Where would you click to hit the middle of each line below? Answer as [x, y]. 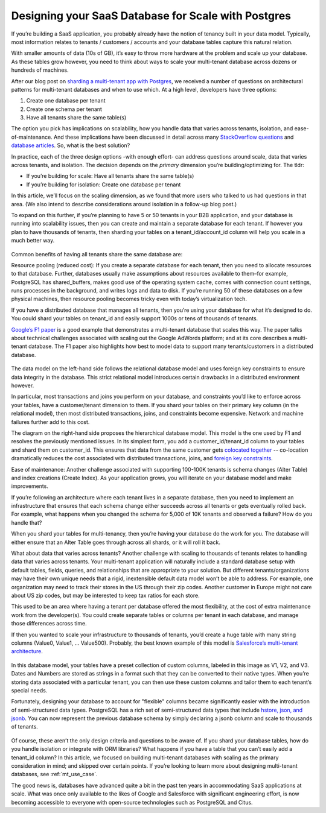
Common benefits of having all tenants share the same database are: [97, 254]
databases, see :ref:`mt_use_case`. [54, 774]
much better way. [33, 241]
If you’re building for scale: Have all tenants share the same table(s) [110, 176]
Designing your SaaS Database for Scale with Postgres [151, 16]
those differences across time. [49, 624]
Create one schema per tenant [64, 109]
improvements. [30, 486]
